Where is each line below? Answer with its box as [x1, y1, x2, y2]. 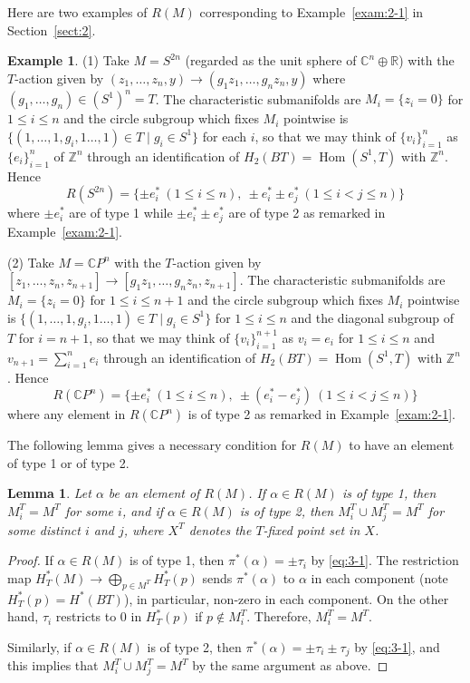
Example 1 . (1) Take [7, 51, 129, 70]
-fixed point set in [263, 520, 360, 539]
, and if [121, 501, 163, 520]
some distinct [7, 520, 81, 539]
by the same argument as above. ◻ [192, 656, 388, 675]
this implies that [7, 656, 99, 675]
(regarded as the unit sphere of [185, 51, 357, 70]
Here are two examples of [7, 3, 148, 21]
